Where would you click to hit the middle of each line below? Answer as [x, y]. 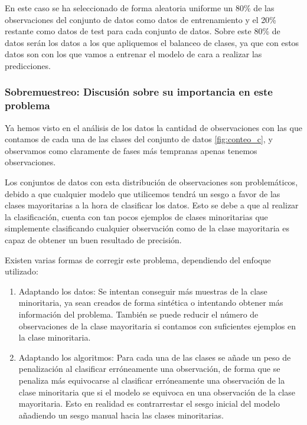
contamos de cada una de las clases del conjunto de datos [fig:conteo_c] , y [139, 139]
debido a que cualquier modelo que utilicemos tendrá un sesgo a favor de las [143, 193]
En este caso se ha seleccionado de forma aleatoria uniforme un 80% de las [140, 8]
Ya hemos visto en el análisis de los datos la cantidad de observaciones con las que [153, 127]
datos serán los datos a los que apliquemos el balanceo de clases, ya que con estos [152, 42]
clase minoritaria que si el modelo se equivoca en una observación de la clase [157, 392]
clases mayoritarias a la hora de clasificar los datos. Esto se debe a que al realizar [152, 205]
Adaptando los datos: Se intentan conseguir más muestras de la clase [143, 291]
